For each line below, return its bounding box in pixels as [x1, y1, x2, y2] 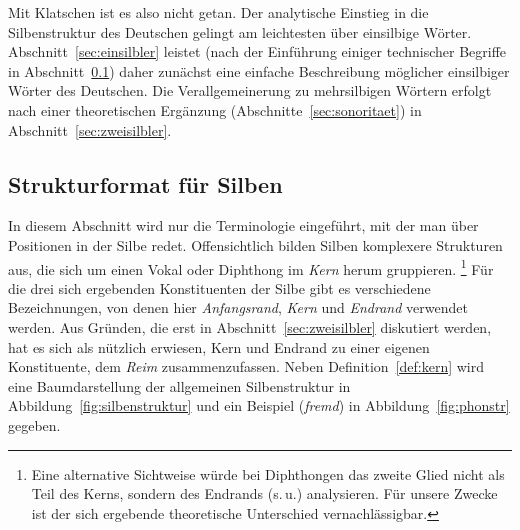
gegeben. [8, 414, 61, 435]
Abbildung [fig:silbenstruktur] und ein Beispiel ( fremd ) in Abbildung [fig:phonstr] [8, 395, 510, 416]
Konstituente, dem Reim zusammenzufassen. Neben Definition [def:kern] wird [8, 356, 485, 377]
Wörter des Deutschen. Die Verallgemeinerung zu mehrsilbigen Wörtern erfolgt [8, 80, 492, 101]
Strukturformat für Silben [8, 168, 283, 199]
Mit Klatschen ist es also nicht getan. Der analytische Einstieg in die [8, 2, 429, 22]
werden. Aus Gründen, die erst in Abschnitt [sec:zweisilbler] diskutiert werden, [8, 316, 492, 337]
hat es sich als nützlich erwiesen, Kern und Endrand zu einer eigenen [8, 336, 430, 357]
